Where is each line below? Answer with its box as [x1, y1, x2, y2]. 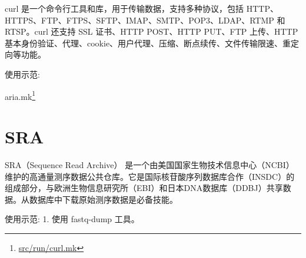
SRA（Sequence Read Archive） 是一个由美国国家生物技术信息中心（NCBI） [5, 158, 294, 170]
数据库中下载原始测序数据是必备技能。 [29, 193, 178, 205]
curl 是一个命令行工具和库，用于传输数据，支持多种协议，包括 [5, 2, 244, 14]
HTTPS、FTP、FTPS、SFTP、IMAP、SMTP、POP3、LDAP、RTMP [5, 14, 274, 26]
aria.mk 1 [5, 88, 36, 102]
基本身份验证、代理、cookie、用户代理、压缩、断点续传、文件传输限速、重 [5, 36, 291, 49]
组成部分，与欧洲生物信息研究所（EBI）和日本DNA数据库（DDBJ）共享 [5, 182, 283, 194]
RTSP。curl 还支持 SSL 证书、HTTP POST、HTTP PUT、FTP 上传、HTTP [5, 25, 298, 38]
